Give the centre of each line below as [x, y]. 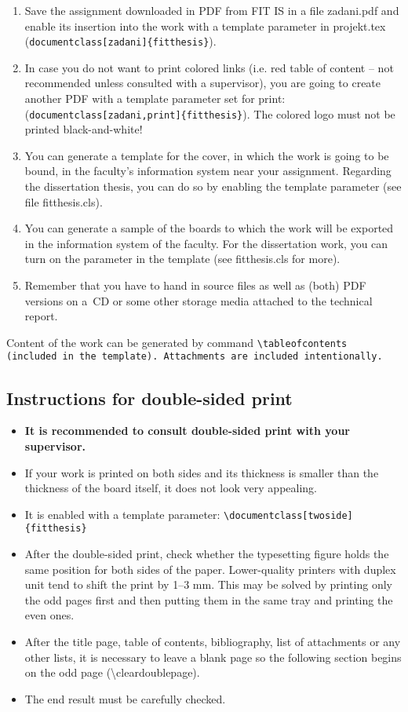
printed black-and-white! [84, 129]
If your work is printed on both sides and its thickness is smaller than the [202, 472]
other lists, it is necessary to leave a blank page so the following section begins [213, 657]
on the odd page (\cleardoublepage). [112, 672]
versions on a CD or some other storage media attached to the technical [199, 300]
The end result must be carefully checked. [125, 698]
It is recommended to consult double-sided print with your [187, 431]
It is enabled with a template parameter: [122, 514]
